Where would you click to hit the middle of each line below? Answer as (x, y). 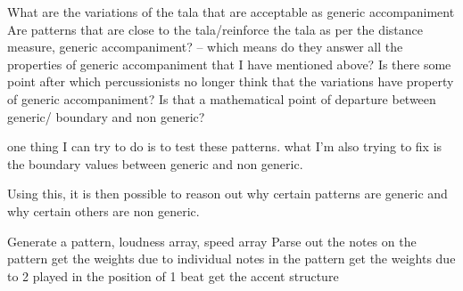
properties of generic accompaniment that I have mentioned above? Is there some (229, 64)
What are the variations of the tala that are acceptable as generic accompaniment (231, 12)
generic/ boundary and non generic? (106, 116)
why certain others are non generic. (103, 210)
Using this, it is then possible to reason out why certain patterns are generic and (227, 194)
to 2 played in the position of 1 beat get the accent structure (173, 275)
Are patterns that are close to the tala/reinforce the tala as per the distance (215, 29)
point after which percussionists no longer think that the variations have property (231, 81)
